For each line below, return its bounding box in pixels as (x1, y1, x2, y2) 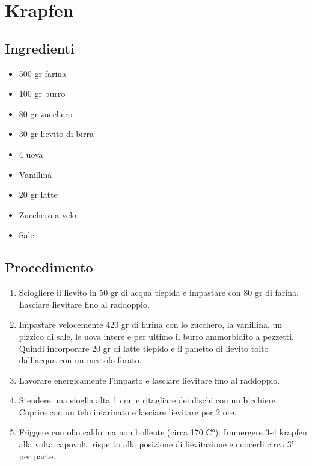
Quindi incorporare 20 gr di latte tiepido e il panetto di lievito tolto (19, 342, 269, 354)
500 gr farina (19, 67, 67, 79)
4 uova (19, 147, 43, 160)
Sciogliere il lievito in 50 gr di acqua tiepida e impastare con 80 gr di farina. (19, 286, 299, 299)
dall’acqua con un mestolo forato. (19, 354, 142, 366)
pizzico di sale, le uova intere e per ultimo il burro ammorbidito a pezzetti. (19, 330, 294, 342)
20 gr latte (19, 188, 58, 201)
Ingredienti (5, 38, 75, 57)
